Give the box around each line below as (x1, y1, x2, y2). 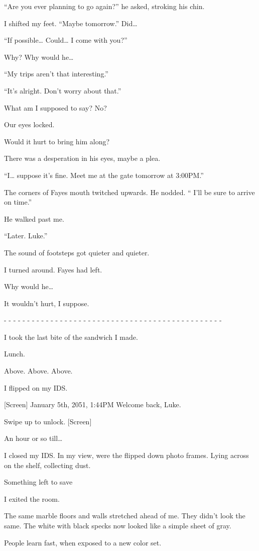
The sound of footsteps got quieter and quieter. (4, 247, 150, 257)
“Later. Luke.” (4, 230, 48, 241)
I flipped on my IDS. (4, 382, 68, 393)
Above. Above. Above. (4, 365, 73, 376)
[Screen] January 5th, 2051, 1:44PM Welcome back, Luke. (4, 399, 181, 410)
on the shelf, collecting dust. (4, 460, 91, 470)
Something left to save (4, 477, 73, 487)
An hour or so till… (4, 433, 63, 443)
